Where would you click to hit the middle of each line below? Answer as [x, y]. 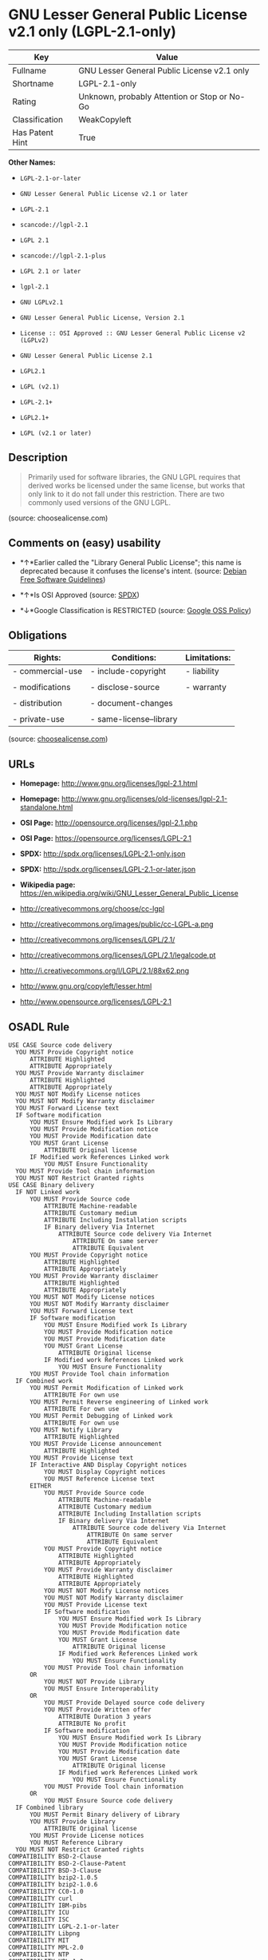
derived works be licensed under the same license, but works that [136, 485]
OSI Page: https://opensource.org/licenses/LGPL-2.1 [105, 839]
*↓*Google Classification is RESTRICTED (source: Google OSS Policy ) [136, 610]
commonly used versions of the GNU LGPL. [99, 502]
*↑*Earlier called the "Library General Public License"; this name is [130, 562]
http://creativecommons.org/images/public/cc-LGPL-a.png [116, 924]
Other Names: [32, 162]
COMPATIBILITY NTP [39, 1954]
